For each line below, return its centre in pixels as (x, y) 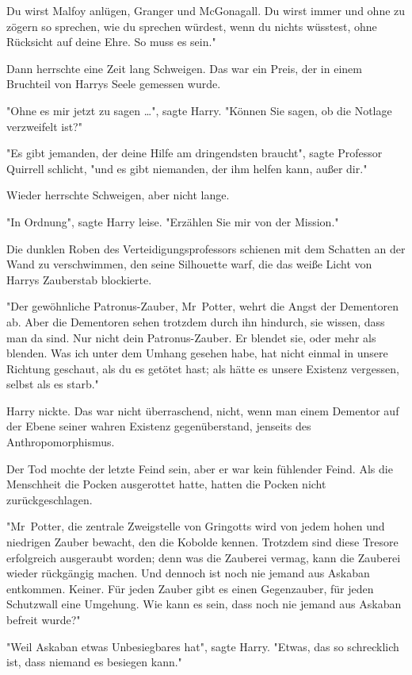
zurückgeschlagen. (50, 499)
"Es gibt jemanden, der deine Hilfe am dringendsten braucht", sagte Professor (195, 153)
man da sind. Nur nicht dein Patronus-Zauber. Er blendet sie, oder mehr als (191, 337)
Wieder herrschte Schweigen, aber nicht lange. (118, 195)
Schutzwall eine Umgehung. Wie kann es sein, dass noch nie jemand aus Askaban (204, 604)
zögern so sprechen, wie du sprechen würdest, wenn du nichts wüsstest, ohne (192, 26)
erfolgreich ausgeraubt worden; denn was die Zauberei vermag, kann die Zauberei (204, 557)
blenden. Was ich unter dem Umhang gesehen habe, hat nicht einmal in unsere (197, 353)
